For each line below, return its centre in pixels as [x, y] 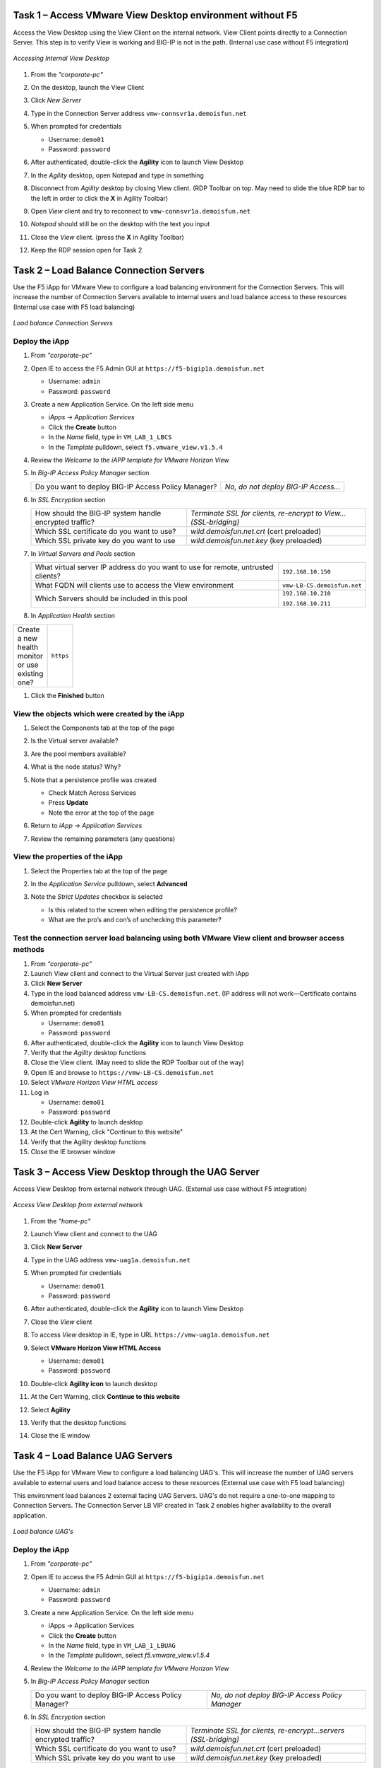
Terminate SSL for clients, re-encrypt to [256, 513]
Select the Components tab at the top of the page [103, 728]
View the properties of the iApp [68, 857]
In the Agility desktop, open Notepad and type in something [117, 175]
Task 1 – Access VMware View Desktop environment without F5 [155, 15]
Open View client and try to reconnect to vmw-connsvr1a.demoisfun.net [141, 211]
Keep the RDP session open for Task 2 [86, 250]
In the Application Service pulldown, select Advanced [109, 884]
